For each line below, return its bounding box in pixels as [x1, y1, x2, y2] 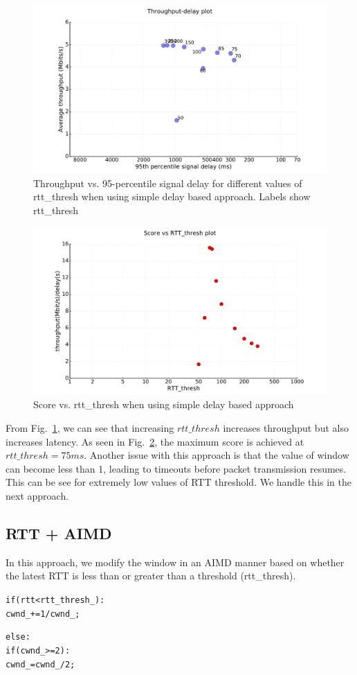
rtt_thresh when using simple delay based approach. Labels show [33, 189, 311, 204]
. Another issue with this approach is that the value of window [84, 448, 349, 462]
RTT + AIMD [6, 522, 112, 543]
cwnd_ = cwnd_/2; [6, 659, 75, 669]
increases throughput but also [223, 421, 349, 435]
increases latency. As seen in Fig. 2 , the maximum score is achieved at [6, 434, 304, 448]
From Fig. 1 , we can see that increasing [6, 421, 174, 435]
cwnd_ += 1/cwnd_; [6, 608, 80, 619]
